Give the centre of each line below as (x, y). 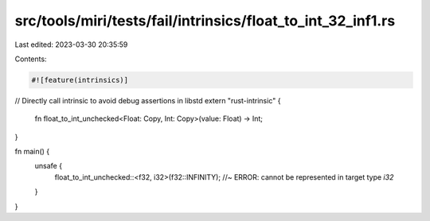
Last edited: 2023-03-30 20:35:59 (71, 45)
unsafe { (49, 166)
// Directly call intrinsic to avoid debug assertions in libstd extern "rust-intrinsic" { (148, 100)
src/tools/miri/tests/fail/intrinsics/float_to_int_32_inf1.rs (205, 21)
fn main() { (32, 152)
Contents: (31, 59)
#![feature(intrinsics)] (80, 80)
